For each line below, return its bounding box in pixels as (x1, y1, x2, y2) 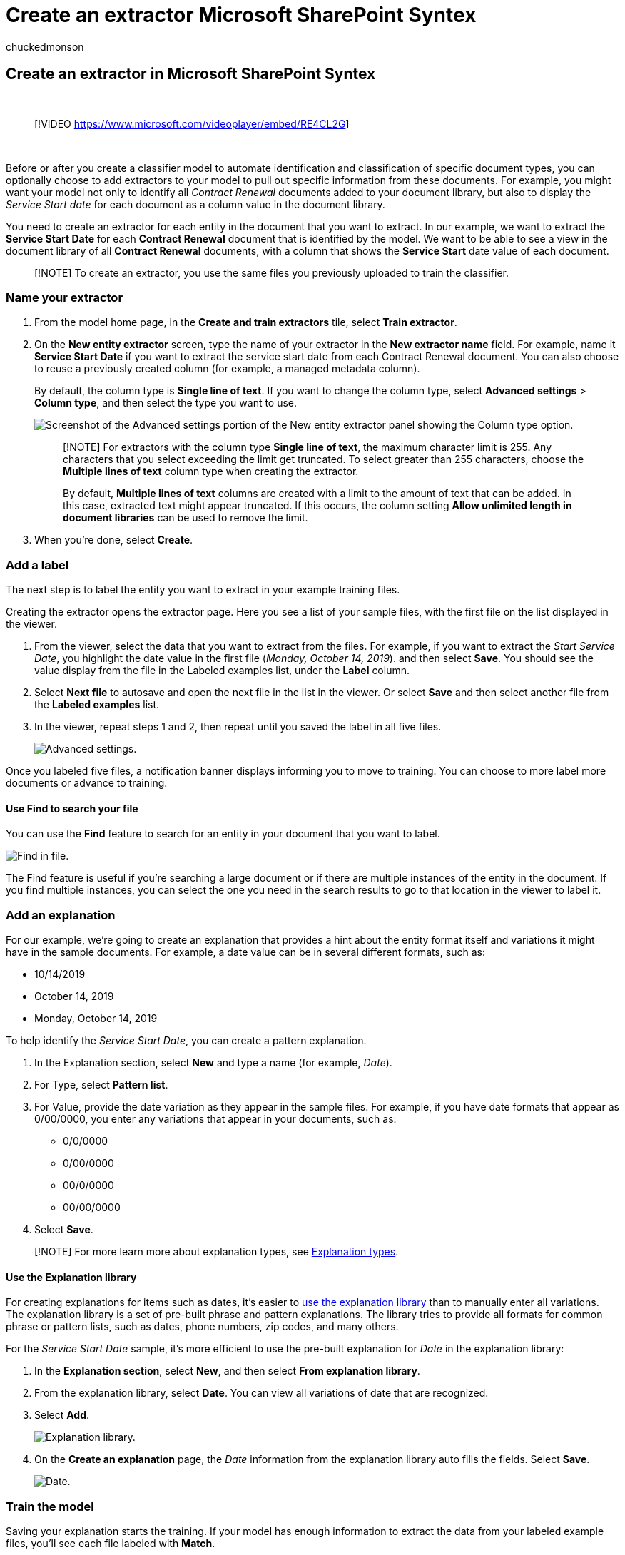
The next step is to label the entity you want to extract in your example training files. (6, 583, 400, 596)
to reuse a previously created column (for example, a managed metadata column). (34, 362, 420, 375)
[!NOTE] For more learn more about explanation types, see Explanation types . (34, 1245, 399, 1258)
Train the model (6, 1499, 94, 1514)
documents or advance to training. (6, 777, 168, 790)
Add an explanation (6, 907, 116, 922)
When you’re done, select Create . (34, 534, 193, 546)
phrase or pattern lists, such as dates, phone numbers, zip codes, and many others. (6, 1320, 399, 1333)
